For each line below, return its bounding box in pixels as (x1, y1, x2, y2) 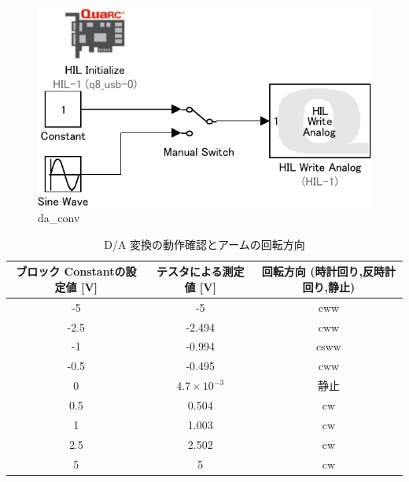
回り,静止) (302, 278, 356, 295)
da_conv (38, 209, 80, 226)
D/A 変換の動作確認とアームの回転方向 (104, 235, 305, 252)
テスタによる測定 (156, 263, 245, 280)
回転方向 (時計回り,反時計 (261, 263, 396, 280)
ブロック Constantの (16, 263, 126, 280)
